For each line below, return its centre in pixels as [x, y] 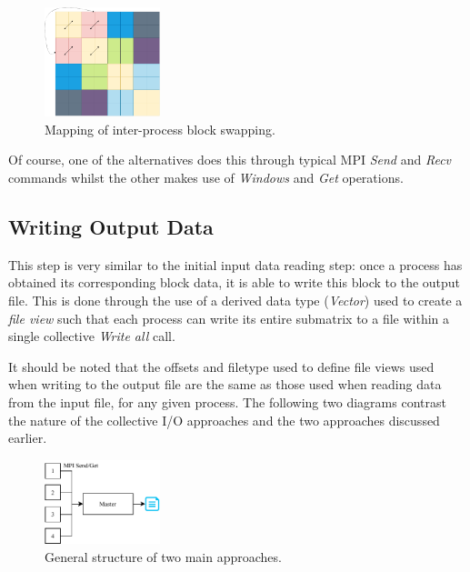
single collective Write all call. [92, 336]
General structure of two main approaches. [163, 556]
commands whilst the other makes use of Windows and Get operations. [206, 178]
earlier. [28, 438]
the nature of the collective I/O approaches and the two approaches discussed [224, 420]
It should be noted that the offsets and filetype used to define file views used [221, 366]
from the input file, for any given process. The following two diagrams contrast [227, 402]
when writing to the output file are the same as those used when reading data [225, 384]
